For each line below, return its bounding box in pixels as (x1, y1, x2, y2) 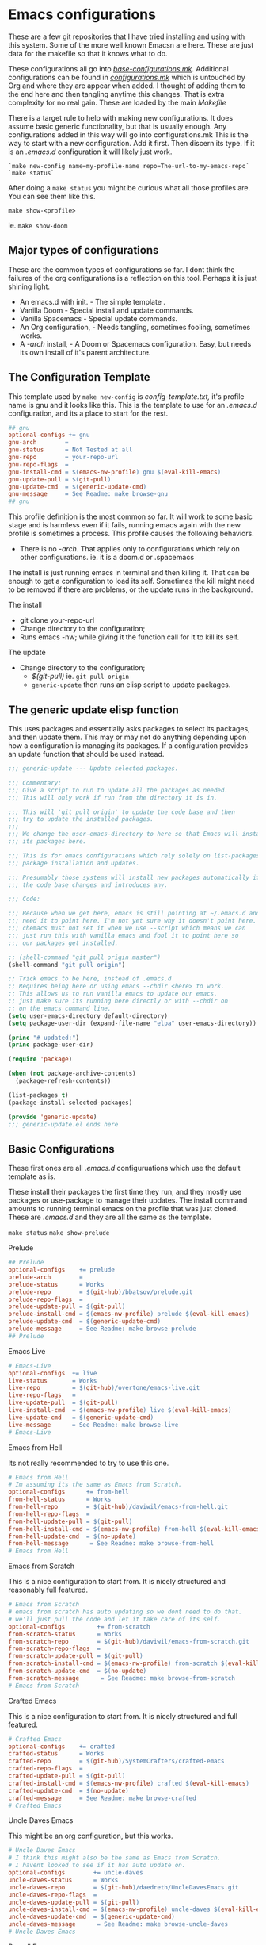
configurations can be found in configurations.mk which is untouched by (8, 72, 245, 82)
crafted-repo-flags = (8, 1765, 83, 1773)
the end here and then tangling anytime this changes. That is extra (8, 89, 225, 98)
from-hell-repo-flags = (8, 1510, 90, 1518)
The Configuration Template (8, 370, 150, 384)
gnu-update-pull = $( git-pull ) (8, 475, 112, 483)
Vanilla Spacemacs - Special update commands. (19, 313, 178, 323)
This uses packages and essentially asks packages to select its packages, (8, 724, 251, 733)
